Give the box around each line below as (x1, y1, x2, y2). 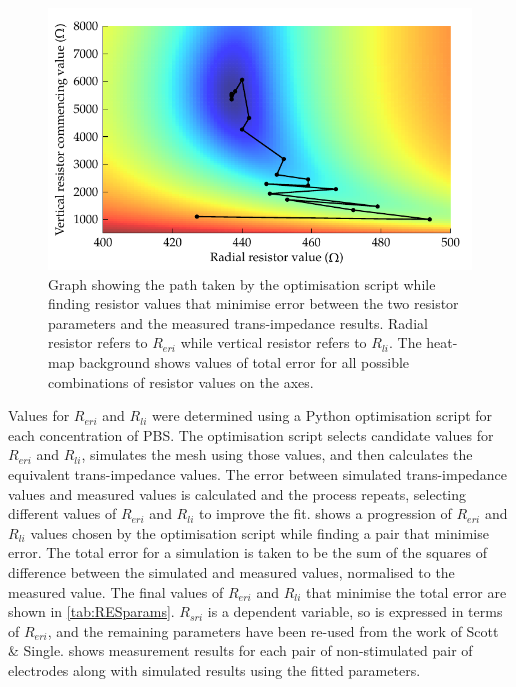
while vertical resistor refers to (180, 332, 367, 353)
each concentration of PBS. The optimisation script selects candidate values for (8, 424, 494, 445)
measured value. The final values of (8, 581, 224, 602)
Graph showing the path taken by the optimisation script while (48, 273, 436, 294)
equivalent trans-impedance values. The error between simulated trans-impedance (8, 464, 508, 485)
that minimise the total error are (306, 581, 507, 602)
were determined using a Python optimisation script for (151, 405, 493, 426)
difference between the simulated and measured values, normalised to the (8, 562, 455, 582)
